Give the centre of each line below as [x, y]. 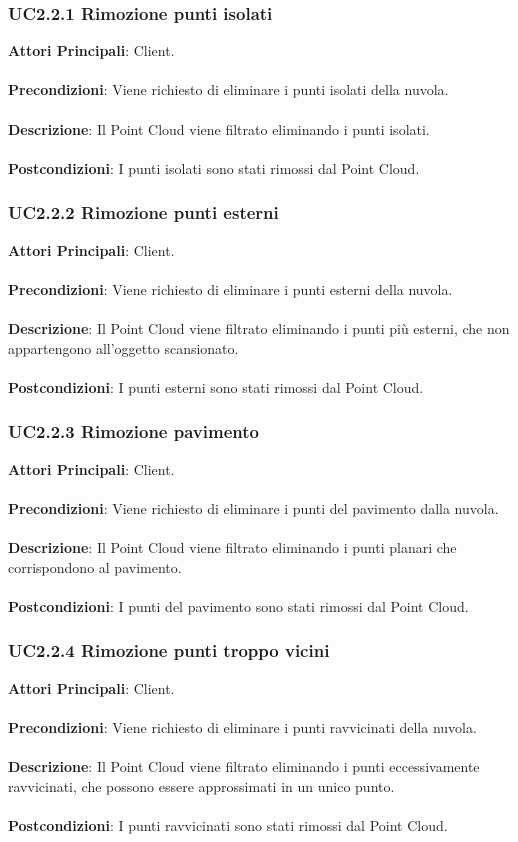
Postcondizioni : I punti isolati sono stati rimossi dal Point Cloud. [214, 167]
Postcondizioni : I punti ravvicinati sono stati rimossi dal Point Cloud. [228, 824]
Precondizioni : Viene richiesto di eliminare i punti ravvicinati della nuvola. [242, 726]
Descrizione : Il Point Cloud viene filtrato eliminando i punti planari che [232, 546]
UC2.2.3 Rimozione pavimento [133, 431]
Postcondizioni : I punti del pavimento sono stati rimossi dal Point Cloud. [238, 605]
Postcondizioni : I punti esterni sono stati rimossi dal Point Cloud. [216, 386]
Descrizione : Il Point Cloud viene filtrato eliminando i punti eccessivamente [244, 765]
